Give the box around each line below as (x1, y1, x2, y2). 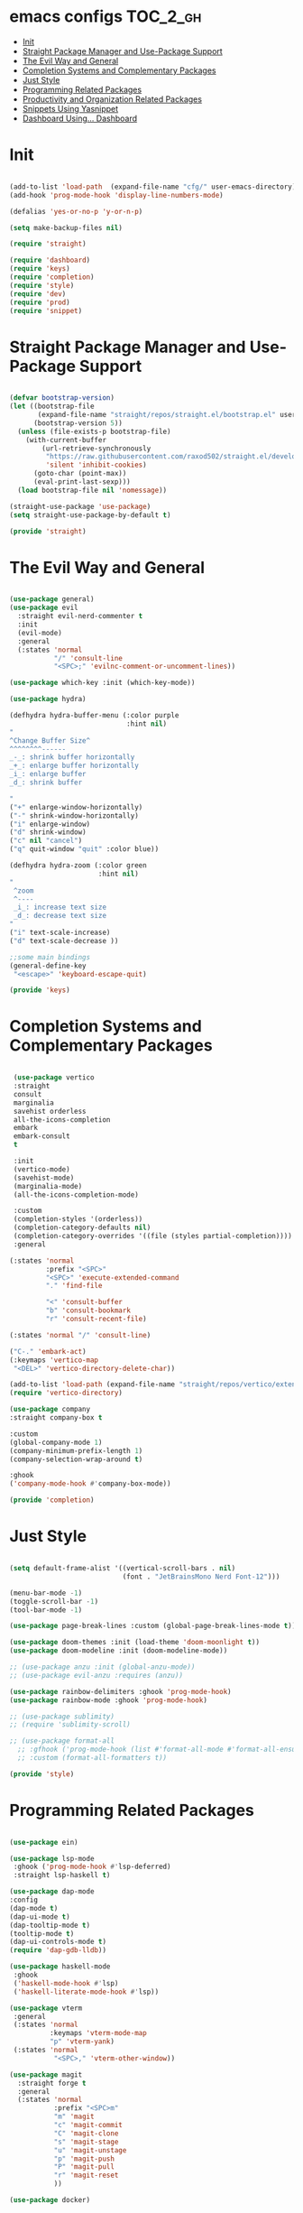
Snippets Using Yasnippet (22, 103, 119, 114)
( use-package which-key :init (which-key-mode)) (9, 679, 196, 688)
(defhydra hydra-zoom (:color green (9, 861, 147, 870)
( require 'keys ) (9, 264, 70, 273)
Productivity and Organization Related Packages (22, 93, 203, 105)
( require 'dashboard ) (9, 255, 91, 265)
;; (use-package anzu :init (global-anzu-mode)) (9, 1662, 196, 1671)
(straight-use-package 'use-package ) (9, 502, 151, 511)
